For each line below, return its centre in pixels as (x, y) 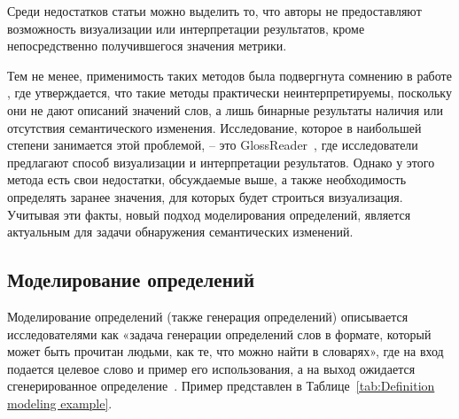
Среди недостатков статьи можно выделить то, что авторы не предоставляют (214, 11)
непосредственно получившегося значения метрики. (147, 46)
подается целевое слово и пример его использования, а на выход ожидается (211, 368)
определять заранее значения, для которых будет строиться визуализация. (205, 196)
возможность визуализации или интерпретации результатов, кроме (186, 28)
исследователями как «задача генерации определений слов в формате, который (219, 334)
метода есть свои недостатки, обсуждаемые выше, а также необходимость (207, 179)
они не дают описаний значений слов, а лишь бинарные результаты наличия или (225, 109)
